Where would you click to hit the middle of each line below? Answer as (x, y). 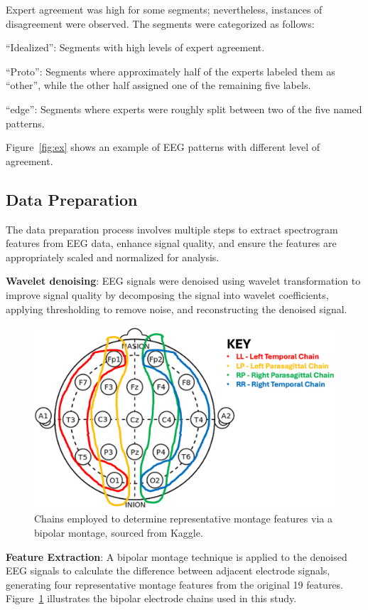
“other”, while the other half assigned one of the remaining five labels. (158, 85)
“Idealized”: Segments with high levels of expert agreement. (135, 47)
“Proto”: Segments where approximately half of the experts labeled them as (171, 71)
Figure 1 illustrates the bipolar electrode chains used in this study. (151, 598)
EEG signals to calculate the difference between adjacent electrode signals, (168, 570)
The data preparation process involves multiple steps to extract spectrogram (172, 229)
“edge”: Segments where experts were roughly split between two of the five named (184, 109)
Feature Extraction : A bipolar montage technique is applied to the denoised (177, 556)
